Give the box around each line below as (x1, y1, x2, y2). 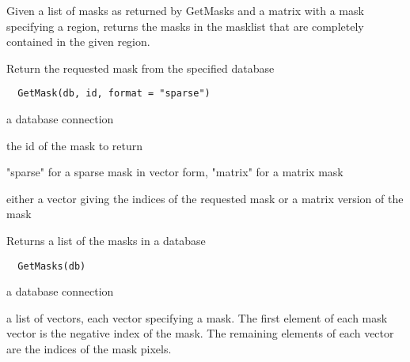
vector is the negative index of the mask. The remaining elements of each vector (6, 325, 394, 341)
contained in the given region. (6, 33, 150, 50)
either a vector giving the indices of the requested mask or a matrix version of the (6, 190, 404, 206)
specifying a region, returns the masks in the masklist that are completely (6, 17, 364, 34)
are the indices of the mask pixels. (6, 341, 172, 357)
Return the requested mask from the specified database (6, 59, 275, 76)
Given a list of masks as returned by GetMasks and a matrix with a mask (6, 2, 364, 18)
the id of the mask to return (6, 137, 143, 153)
